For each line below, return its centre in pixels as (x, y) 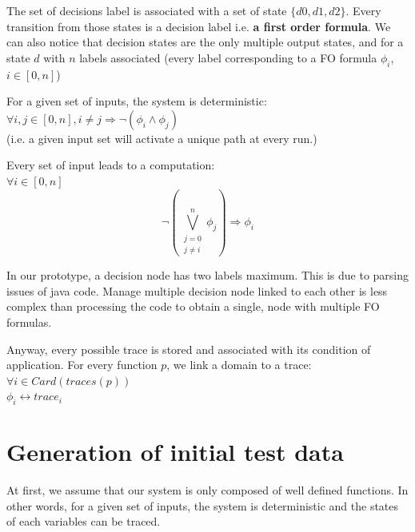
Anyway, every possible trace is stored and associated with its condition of (189, 349)
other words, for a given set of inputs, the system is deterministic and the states (203, 505)
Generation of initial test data (175, 452)
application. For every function (82, 365)
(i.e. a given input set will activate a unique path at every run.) (162, 138)
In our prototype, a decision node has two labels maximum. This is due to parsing (208, 275)
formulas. (29, 322)
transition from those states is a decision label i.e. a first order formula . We (199, 26)
